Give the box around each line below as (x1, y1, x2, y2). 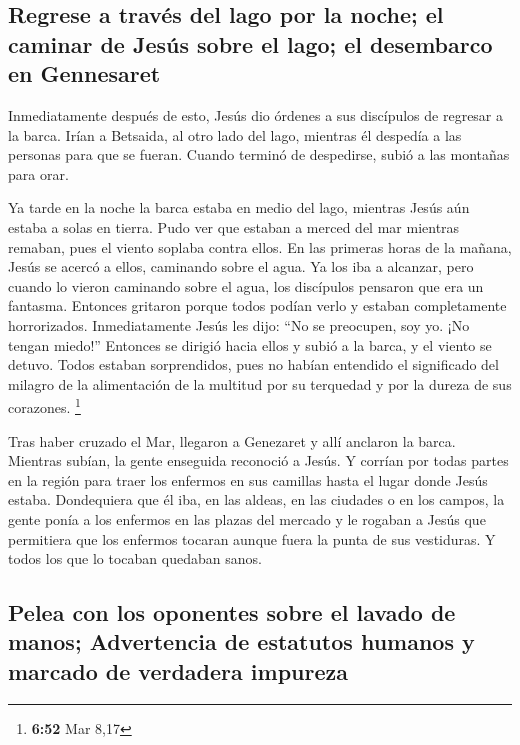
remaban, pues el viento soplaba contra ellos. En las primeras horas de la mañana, (8, 236, 512, 257)
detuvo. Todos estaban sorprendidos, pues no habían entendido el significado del (8, 354, 499, 375)
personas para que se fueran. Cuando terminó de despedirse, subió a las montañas (8, 144, 510, 165)
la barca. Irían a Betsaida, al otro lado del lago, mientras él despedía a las (8, 124, 462, 145)
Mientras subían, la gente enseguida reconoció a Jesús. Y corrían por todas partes (8, 450, 509, 471)
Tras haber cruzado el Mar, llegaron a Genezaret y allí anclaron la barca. (8, 430, 456, 451)
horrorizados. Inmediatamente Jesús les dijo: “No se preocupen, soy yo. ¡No (8, 314, 470, 335)
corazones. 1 (8, 394, 81, 417)
